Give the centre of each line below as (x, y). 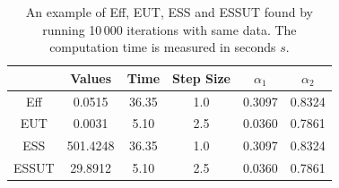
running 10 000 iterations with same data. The (169, 29)
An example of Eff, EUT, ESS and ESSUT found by (169, 12)
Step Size (201, 77)
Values (91, 77)
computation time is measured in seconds (163, 47)
